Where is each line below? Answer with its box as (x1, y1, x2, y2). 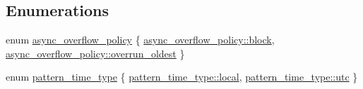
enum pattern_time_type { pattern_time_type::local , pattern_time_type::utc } (6, 69, 358, 84)
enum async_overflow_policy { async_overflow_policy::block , (6, 32, 275, 47)
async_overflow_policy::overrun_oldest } (6, 46, 185, 60)
